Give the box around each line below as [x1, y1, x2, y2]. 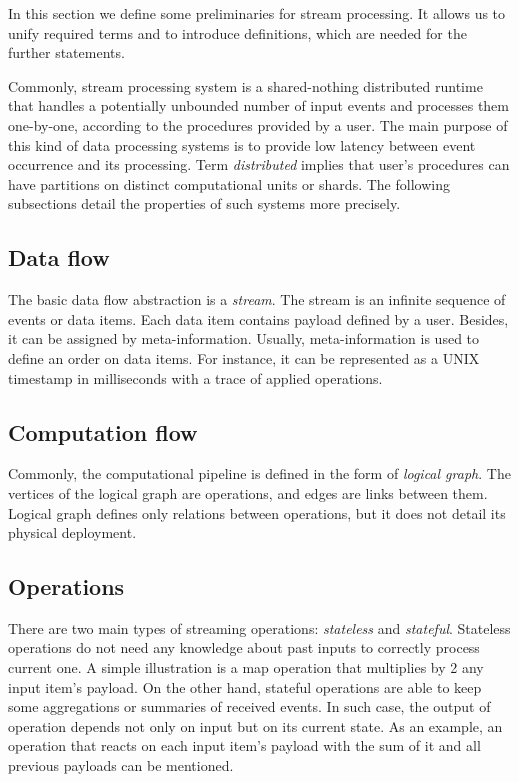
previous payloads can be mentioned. [8, 755, 234, 776]
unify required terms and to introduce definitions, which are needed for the [8, 22, 467, 43]
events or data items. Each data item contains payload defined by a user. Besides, [8, 308, 509, 329]
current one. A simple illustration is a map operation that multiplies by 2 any [8, 657, 484, 678]
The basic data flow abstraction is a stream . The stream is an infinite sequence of [8, 289, 506, 310]
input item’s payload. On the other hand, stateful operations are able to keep [8, 676, 482, 697]
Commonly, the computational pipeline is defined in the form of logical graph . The [8, 463, 511, 484]
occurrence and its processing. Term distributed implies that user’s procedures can [8, 154, 510, 175]
